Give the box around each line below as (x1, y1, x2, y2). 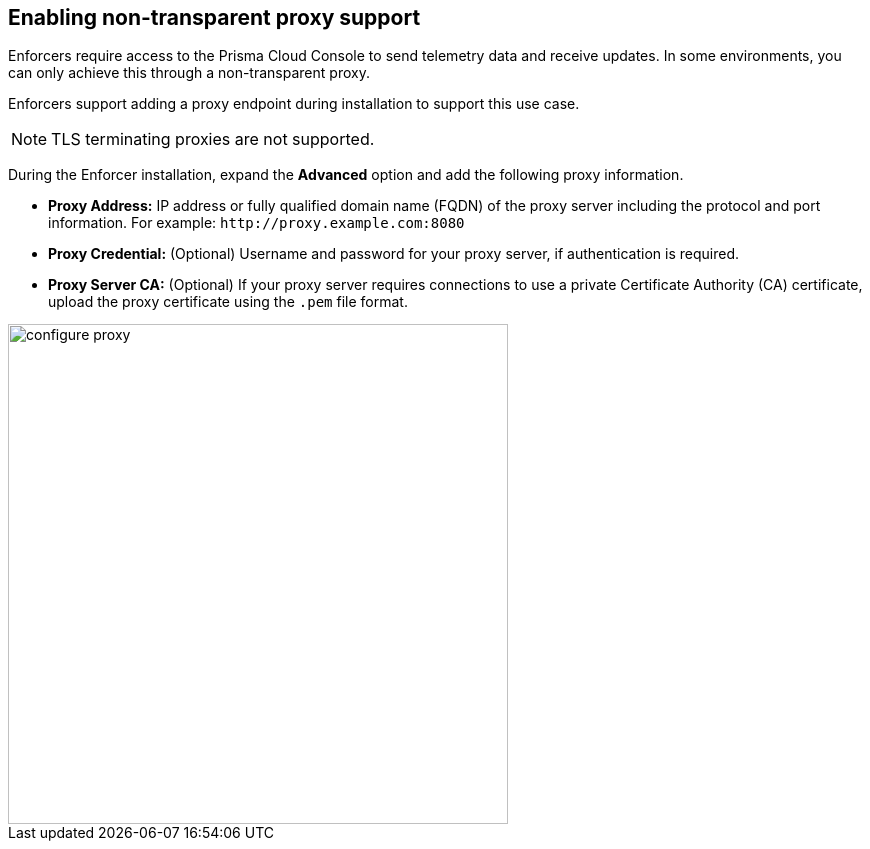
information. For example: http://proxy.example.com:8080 (48, 214, 465, 232)
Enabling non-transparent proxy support (8, 5, 421, 30)
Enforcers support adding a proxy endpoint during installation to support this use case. (8, 95, 580, 113)
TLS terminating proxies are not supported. (51, 129, 375, 150)
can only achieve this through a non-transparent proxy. (8, 64, 370, 82)
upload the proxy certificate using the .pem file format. (48, 293, 408, 311)
